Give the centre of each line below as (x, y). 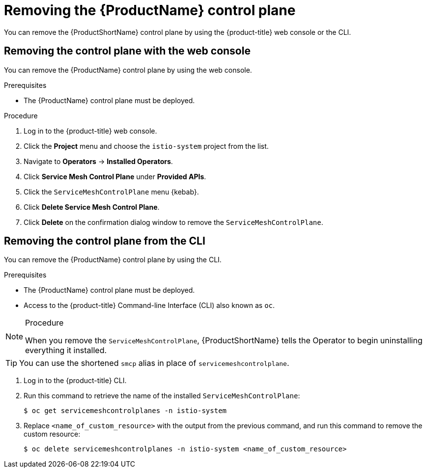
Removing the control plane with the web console (127, 51)
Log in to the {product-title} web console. (90, 131)
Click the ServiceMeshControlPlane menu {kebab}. (111, 192)
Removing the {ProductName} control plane (150, 10)
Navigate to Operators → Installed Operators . (98, 161)
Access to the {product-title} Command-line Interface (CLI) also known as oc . (149, 305)
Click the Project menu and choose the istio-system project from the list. (146, 146)
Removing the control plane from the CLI (105, 241)
